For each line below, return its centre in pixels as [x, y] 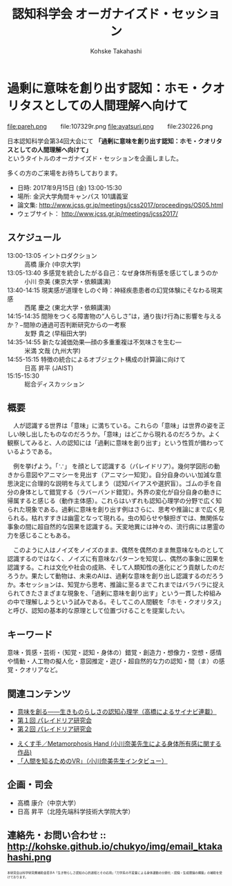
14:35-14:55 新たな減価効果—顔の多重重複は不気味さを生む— [94, 342]
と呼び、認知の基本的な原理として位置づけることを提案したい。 [98, 611]
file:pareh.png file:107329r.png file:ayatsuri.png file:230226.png [110, 126]
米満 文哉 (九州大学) [53, 351]
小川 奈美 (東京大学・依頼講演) [68, 282]
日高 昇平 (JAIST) [49, 368]
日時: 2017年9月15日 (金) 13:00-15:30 [69, 187]
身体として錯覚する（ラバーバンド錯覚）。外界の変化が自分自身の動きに [120, 492]
